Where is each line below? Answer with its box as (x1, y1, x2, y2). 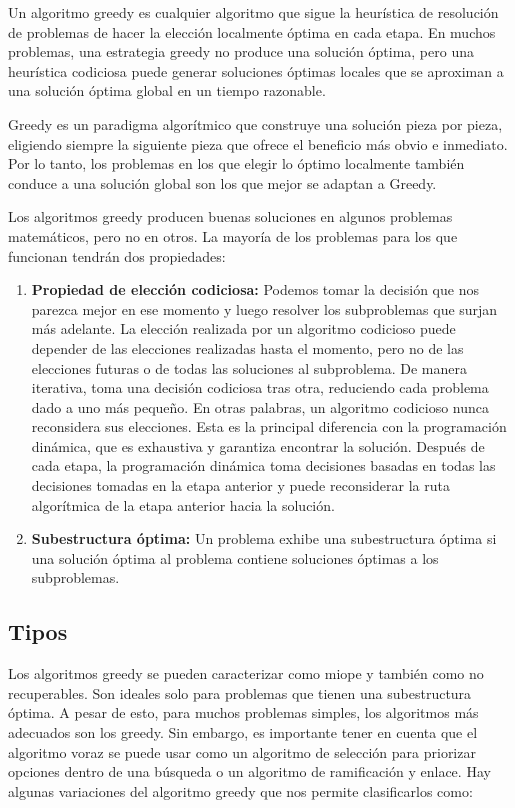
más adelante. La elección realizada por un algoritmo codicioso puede (31, 318, 456, 339)
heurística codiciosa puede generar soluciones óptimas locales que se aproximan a (8, 60, 504, 81)
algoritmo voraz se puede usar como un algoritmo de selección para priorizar (8, 741, 476, 762)
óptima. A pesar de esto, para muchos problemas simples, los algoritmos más (8, 702, 479, 723)
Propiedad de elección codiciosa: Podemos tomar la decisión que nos (31, 279, 479, 300)
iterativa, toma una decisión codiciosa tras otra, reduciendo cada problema (31, 377, 489, 398)
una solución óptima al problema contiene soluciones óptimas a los (31, 547, 439, 568)
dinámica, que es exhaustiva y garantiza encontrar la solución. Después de (31, 435, 485, 456)
